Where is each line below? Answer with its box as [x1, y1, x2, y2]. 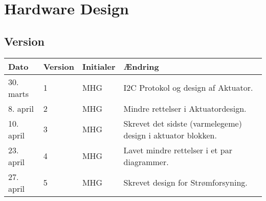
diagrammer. [123, 155, 169, 168]
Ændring [123, 60, 159, 72]
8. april [8, 102, 34, 114]
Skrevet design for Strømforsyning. [123, 176, 248, 189]
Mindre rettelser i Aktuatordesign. [123, 102, 247, 114]
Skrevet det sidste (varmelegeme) [123, 117, 242, 129]
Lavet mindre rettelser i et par [123, 144, 233, 156]
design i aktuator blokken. [123, 129, 217, 141]
